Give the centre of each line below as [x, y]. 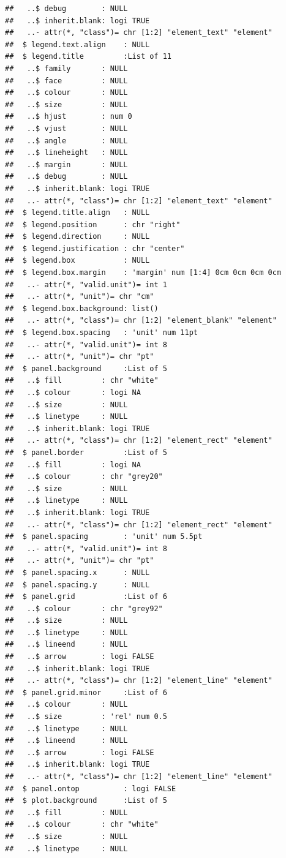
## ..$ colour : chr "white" [82, 825]
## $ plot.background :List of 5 [86, 801]
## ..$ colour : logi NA [73, 393]
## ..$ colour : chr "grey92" [84, 608]
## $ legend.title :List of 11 [88, 57]
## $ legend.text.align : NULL [77, 44]
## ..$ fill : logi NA [73, 465]
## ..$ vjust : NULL [66, 128]
